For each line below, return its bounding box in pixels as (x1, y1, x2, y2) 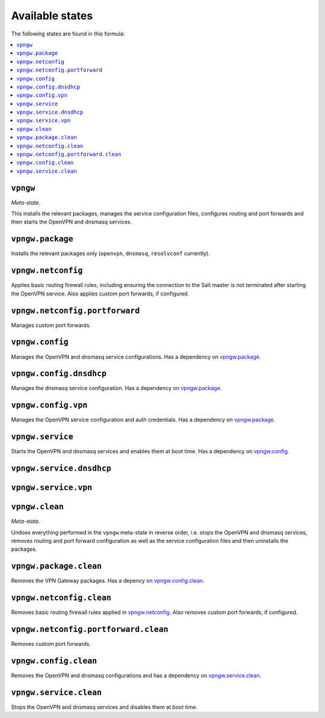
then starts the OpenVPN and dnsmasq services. (11, 218, 132, 226)
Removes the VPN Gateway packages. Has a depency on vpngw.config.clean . (11, 577, 205, 584)
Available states (11, 9, 93, 22)
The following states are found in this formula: (11, 30, 125, 37)
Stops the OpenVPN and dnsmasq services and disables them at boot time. (11, 703, 198, 710)
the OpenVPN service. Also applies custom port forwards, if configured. (11, 289, 190, 297)
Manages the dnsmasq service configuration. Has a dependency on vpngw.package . (11, 385, 222, 392)
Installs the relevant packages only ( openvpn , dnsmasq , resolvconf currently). (11, 250, 210, 257)
